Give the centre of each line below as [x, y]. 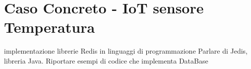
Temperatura [50, 27]
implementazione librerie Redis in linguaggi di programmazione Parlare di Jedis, [126, 51]
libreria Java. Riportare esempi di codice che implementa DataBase [106, 60]
